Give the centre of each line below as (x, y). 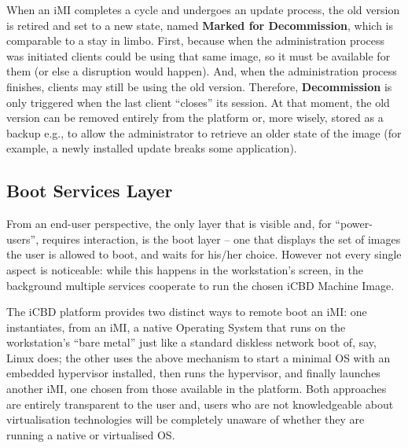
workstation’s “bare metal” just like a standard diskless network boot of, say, (191, 342)
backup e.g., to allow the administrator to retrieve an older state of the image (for (204, 132)
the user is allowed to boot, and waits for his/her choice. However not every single (204, 254)
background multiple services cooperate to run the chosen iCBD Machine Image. (200, 285)
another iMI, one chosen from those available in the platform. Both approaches (197, 389)
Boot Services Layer (90, 191)
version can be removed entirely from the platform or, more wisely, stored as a (195, 118)
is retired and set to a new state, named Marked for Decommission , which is (200, 25)
